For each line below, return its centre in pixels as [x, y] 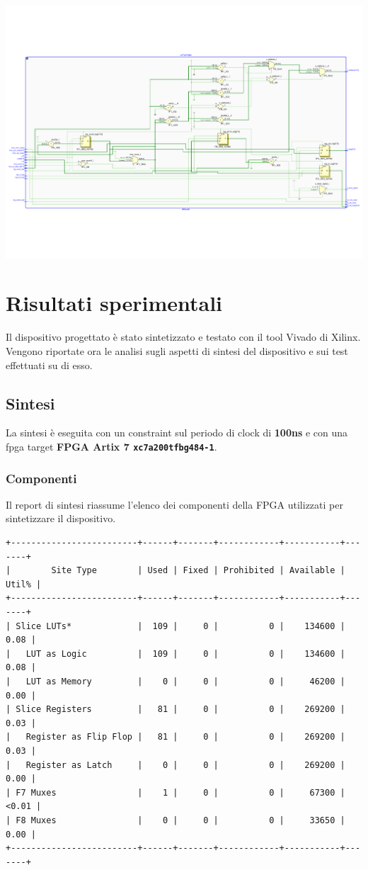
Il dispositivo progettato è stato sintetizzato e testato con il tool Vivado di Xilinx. [183, 337]
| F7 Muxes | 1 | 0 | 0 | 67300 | [176, 792]
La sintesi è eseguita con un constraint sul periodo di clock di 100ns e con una [177, 433]
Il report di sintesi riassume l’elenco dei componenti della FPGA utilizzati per [174, 504]
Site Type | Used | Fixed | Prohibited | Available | [198, 571]
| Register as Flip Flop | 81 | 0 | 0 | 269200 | [176, 737]
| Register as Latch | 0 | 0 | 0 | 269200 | [176, 765]
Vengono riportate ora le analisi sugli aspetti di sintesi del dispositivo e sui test [177, 351]
